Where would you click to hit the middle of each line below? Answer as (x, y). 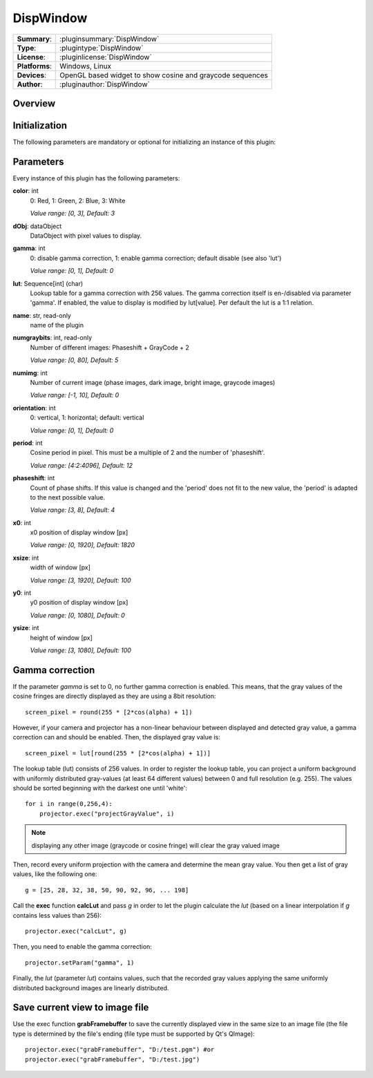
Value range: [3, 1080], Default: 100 (80, 650)
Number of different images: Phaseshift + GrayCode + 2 (110, 347)
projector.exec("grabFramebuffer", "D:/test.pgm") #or (120, 1050)
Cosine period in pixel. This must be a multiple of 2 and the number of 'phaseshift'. (147, 453)
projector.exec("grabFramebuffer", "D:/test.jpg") (113, 1059)
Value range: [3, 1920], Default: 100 (80, 580)
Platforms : (34, 66)
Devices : (31, 75)
